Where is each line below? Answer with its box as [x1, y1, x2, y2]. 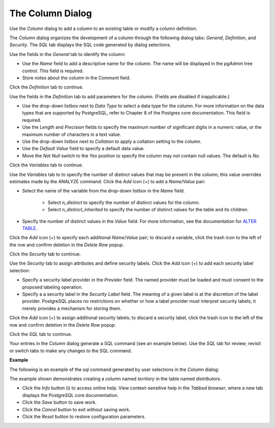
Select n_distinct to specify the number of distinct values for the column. [47, 199, 200, 206]
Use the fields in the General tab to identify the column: [9, 51, 126, 57]
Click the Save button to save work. [22, 400, 97, 406]
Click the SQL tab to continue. [9, 331, 72, 337]
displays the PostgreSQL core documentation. [22, 392, 119, 398]
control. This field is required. [22, 68, 84, 74]
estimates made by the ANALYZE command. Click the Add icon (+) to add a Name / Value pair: [9, 178, 206, 184]
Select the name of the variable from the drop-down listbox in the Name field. [22, 188, 185, 194]
